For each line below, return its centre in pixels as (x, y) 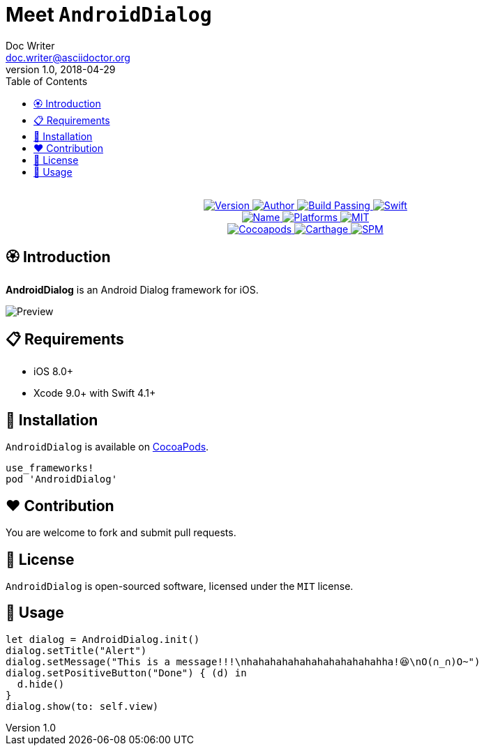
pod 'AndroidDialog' (62, 479)
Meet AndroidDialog (109, 15)
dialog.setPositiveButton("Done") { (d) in (126, 673)
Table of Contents (47, 81)
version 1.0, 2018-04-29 (61, 69)
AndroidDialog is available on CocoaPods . (107, 447)
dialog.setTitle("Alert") (76, 650)
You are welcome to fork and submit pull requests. (121, 533)
